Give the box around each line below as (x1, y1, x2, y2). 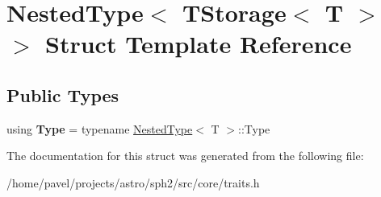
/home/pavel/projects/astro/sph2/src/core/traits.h (6, 174, 260, 191)
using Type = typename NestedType (6, 120, 193, 137)
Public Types (6, 82, 119, 107)
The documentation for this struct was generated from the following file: (6, 147, 364, 164)
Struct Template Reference (45, 27, 352, 60)
